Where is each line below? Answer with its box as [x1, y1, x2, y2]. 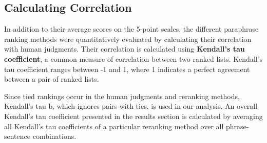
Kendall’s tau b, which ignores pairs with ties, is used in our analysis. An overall [4, 101, 258, 111]
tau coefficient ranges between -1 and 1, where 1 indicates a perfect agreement [4, 63, 250, 74]
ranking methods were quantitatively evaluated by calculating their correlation [4, 33, 252, 44]
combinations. [32, 131, 77, 141]
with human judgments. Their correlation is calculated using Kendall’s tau [4, 43, 245, 54]
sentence [4, 131, 31, 141]
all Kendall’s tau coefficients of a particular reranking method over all [4, 121, 224, 131]
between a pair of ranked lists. [4, 74, 99, 84]
